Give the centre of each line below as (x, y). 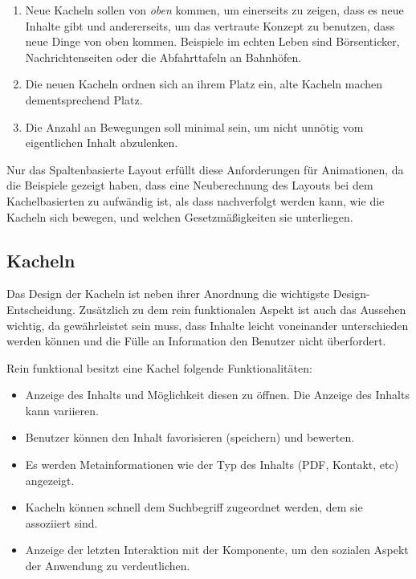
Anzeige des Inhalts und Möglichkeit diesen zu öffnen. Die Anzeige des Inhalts (217, 395)
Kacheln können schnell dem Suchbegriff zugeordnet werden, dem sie (194, 507)
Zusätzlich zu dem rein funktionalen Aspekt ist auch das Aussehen (243, 309)
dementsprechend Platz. (84, 99)
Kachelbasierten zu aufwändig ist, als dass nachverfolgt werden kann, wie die (196, 200)
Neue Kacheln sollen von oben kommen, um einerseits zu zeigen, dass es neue (214, 10)
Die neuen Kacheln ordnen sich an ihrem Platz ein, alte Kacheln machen (204, 84)
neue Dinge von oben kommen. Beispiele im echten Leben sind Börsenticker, (212, 41)
